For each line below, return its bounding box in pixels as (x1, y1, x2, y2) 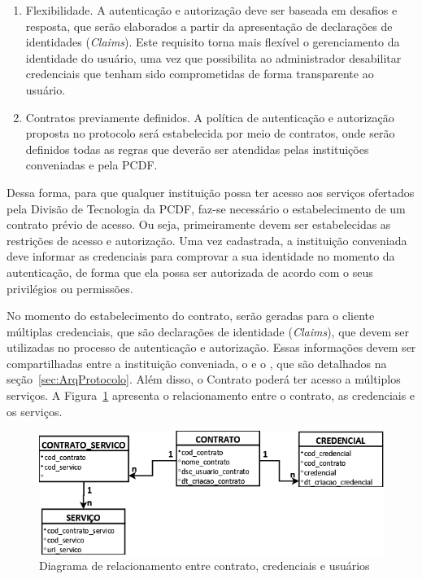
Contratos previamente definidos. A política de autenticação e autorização (25, 108, 394, 125)
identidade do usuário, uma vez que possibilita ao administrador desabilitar (25, 49, 402, 66)
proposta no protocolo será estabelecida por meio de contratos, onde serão (25, 125, 395, 142)
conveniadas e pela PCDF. (25, 156, 158, 173)
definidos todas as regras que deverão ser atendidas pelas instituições (25, 140, 369, 157)
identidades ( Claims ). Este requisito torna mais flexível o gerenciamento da (25, 33, 400, 50)
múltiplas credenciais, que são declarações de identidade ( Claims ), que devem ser (7, 322, 409, 340)
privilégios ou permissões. (7, 279, 133, 296)
